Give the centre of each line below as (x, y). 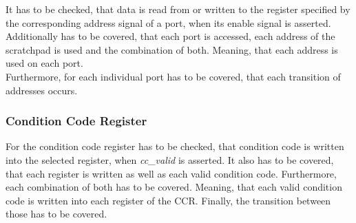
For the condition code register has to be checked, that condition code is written (175, 146)
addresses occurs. (42, 90)
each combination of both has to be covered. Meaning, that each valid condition (174, 187)
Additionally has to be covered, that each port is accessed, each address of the (170, 36)
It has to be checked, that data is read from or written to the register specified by (178, 9)
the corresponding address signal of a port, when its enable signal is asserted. (168, 22)
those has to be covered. (56, 214)
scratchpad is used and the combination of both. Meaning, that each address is (172, 49)
